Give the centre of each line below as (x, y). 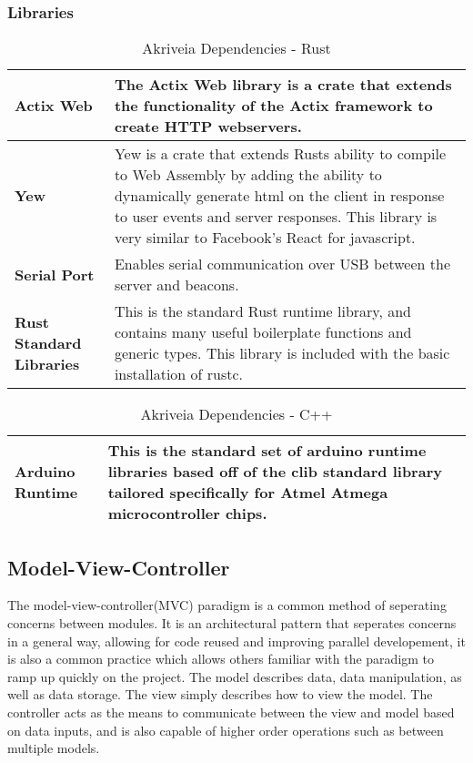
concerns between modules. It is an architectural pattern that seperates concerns (232, 623)
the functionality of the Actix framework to (273, 106)
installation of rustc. (179, 374)
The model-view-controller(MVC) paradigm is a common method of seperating (227, 605)
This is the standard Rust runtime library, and (263, 311)
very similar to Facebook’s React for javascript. (265, 238)
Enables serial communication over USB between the (282, 264)
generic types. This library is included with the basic (282, 353)
